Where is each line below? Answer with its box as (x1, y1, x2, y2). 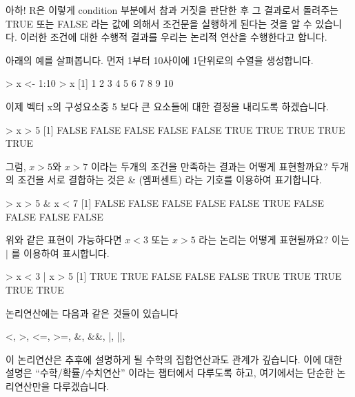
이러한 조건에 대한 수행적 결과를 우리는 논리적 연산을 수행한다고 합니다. (20, 30, 327, 44)
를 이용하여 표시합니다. (11, 245, 110, 260)
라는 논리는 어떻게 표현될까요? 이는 (199, 232, 349, 247)
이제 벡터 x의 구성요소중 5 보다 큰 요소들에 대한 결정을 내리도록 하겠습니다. (6, 99, 329, 113)
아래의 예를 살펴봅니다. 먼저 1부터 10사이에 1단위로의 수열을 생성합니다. (6, 52, 314, 67)
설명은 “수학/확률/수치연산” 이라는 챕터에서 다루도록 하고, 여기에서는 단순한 (6, 365, 334, 380)
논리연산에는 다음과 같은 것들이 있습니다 (6, 305, 179, 320)
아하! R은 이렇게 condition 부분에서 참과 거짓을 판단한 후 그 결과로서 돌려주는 (6, 3, 338, 17)
